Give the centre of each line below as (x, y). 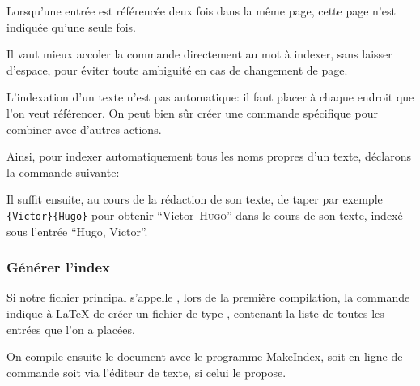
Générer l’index (58, 267)
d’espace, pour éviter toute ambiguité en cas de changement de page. (177, 69)
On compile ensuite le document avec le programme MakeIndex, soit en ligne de (205, 356)
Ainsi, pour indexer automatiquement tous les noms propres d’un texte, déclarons (209, 156)
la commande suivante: (63, 172)
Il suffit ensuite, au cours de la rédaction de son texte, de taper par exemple (195, 199)
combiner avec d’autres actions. (84, 129)
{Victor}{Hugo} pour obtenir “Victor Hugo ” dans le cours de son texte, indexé (205, 214)
